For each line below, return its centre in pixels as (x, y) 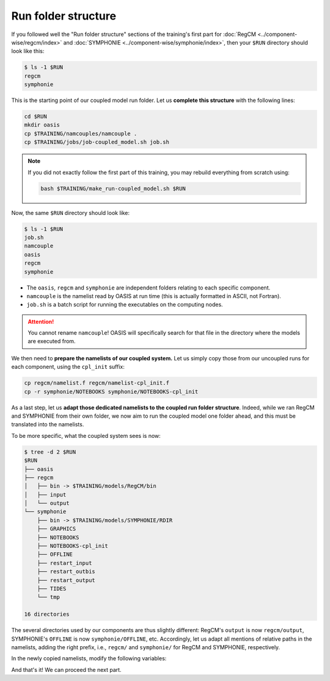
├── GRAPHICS (57, 529)
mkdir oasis (42, 125)
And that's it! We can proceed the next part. (66, 669)
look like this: (28, 51)
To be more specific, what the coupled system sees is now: (86, 435)
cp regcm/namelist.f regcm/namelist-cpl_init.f (97, 383)
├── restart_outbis (66, 572)
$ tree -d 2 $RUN (50, 452)
